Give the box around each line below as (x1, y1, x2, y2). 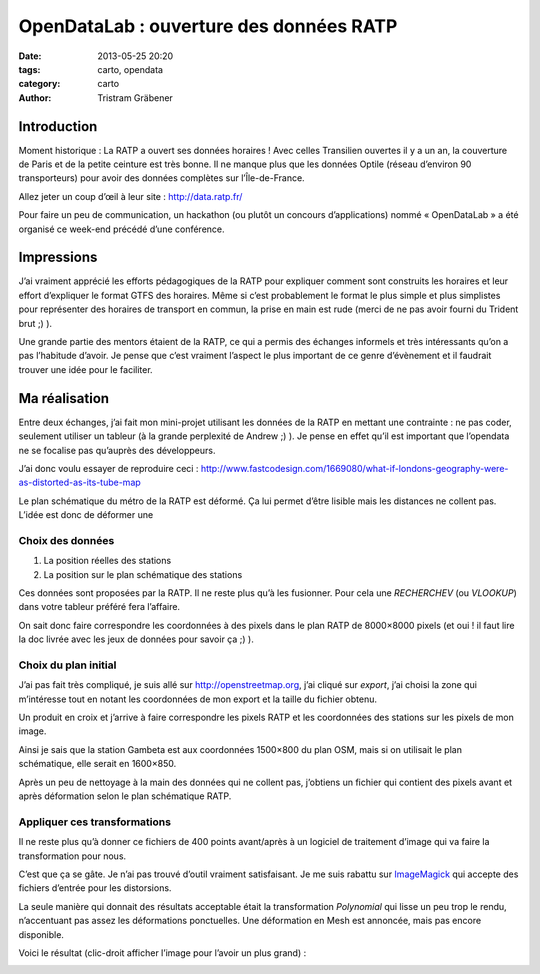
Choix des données (18, 533, 115, 547)
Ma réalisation (18, 390, 110, 407)
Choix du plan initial (18, 658, 117, 672)
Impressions (18, 249, 98, 266)
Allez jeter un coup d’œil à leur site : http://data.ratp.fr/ (18, 190, 243, 202)
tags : (18, 63, 41, 75)
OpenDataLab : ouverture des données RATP (18, 15, 398, 37)
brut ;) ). (18, 317, 53, 329)
